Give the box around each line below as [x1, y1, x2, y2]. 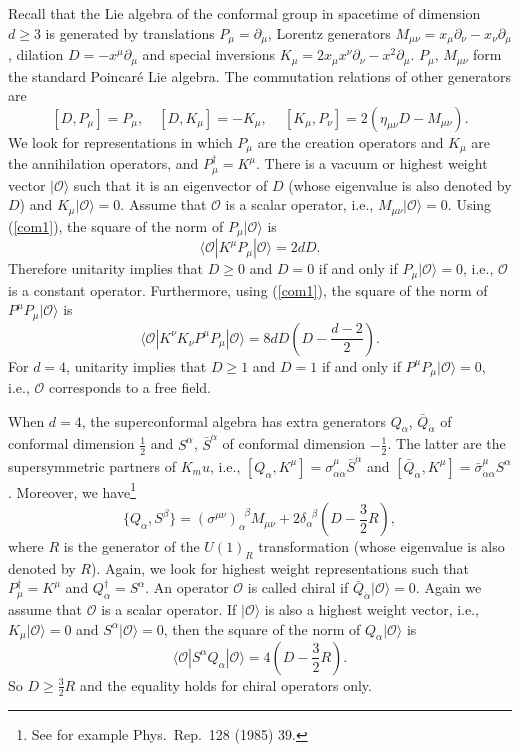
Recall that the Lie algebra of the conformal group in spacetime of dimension [8, 3, 481, 23]
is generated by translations [45, 22, 215, 43]
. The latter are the [387, 433, 506, 454]
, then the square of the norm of [163, 618, 361, 639]
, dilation [8, 44, 64, 65]
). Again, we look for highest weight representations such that [90, 557, 470, 578]
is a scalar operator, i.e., [225, 194, 374, 215]
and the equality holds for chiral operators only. [79, 674, 372, 695]
